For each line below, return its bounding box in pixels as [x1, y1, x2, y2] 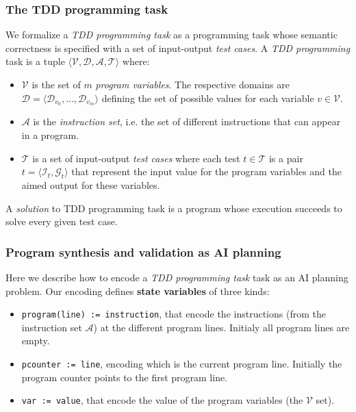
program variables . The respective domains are [95, 77, 290, 91]
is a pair [268, 151, 303, 165]
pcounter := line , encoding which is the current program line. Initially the [21, 357, 342, 371]
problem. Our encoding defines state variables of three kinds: [5, 283, 270, 298]
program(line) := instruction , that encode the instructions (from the [21, 307, 326, 321]
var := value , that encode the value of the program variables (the [21, 393, 303, 407]
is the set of [31, 77, 81, 91]
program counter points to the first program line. [21, 370, 228, 384]
